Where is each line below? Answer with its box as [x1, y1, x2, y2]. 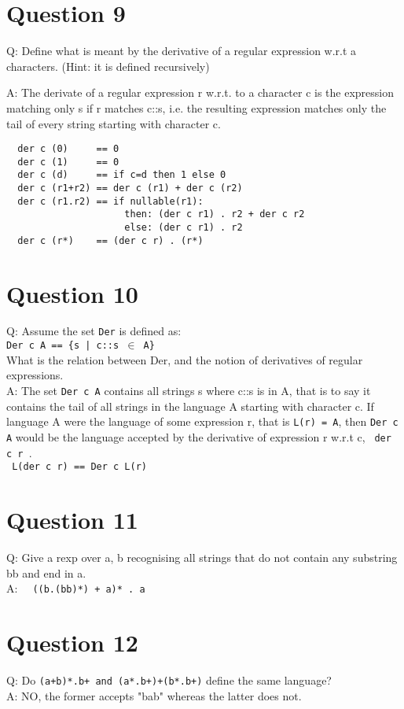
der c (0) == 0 [17, 143, 119, 155]
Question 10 [6, 277, 138, 309]
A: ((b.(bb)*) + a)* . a [6, 580, 145, 596]
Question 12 [6, 626, 138, 658]
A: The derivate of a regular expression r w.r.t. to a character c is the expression [6, 84, 395, 101]
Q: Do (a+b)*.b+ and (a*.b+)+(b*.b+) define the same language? [6, 671, 332, 688]
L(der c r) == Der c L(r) [12, 461, 147, 473]
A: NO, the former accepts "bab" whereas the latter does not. [6, 687, 302, 703]
